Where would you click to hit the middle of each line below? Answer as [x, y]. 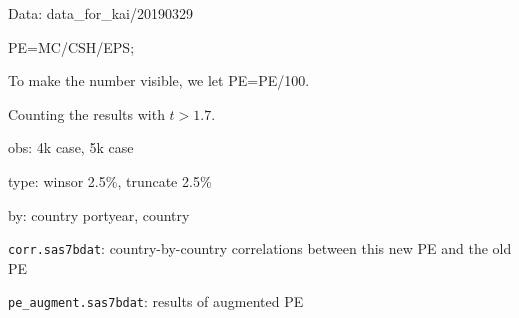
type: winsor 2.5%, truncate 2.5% [110, 180]
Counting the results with [86, 113]
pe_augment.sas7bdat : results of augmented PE [156, 301]
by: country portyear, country [99, 214]
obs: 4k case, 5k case [71, 147]
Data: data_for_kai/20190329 [100, 13]
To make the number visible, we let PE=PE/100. [159, 80]
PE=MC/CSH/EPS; [71, 46]
